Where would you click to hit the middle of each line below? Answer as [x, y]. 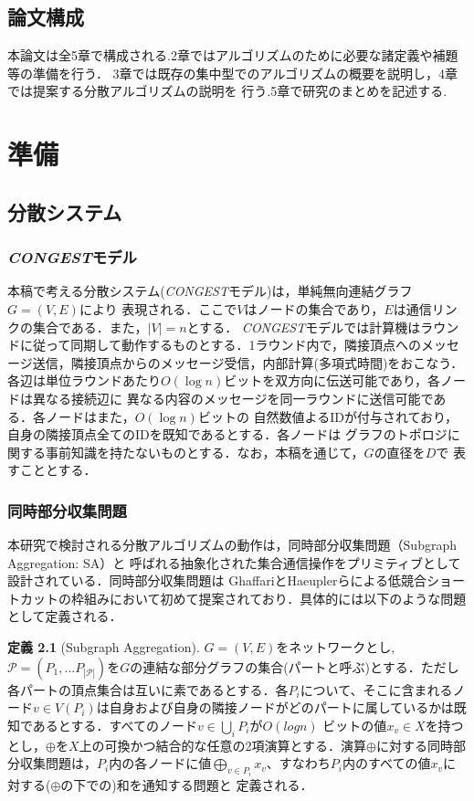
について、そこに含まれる [376, 689]
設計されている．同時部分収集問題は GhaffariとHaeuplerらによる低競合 [217, 580]
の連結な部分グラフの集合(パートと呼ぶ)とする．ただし [295, 666]
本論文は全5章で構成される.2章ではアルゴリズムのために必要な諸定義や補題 [233, 55]
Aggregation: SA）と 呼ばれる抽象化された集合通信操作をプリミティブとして [234, 562]
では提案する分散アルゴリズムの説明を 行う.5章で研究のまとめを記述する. [227, 91]
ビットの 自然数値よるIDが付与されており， [328, 416]
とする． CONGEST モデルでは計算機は [304, 327]
